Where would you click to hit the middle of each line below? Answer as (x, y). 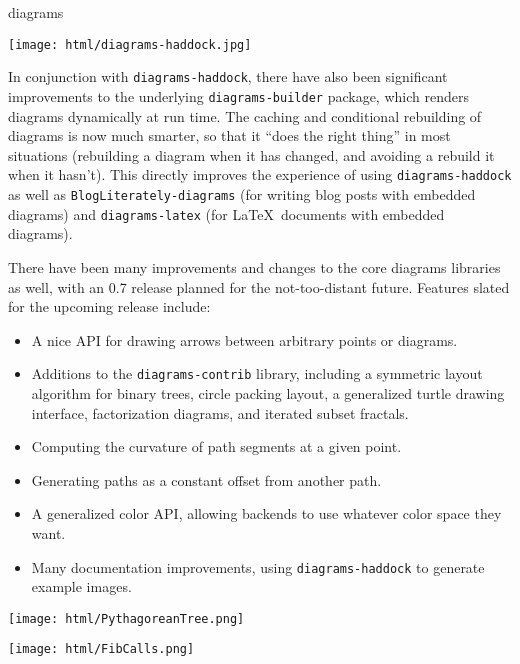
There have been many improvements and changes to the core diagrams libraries (254, 266)
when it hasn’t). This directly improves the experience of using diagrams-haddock (260, 174)
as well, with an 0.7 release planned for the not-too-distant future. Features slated (259, 286)
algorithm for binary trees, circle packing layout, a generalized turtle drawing (268, 392)
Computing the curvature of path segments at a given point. (216, 446)
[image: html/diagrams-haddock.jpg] (130, 44)
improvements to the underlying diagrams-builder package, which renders (238, 95)
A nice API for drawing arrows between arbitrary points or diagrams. (244, 339)
